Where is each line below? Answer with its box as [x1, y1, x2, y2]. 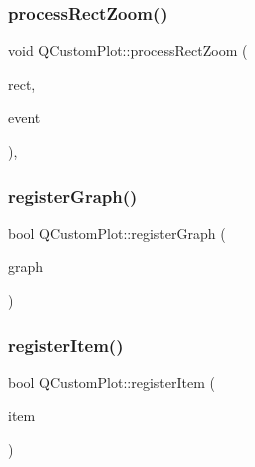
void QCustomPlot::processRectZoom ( [8, 40, 248, 61]
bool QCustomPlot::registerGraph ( [8, 222, 226, 243]
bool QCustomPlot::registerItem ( [8, 371, 215, 392]
